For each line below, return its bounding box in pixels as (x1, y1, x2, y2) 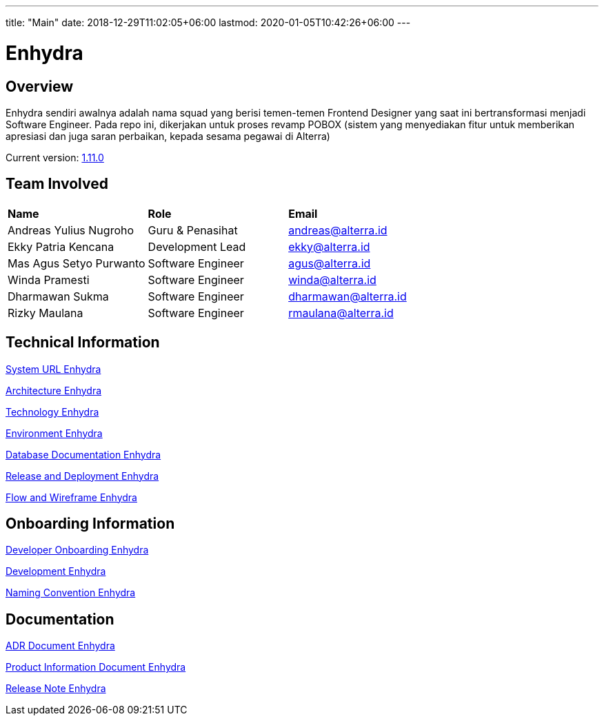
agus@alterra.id (288, 256, 371, 270)
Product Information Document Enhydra (6, 661, 186, 673)
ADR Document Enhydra (6, 640, 115, 652)
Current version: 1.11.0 (6, 151, 104, 163)
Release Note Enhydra (6, 682, 106, 695)
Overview (6, 77, 74, 95)
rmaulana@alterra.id (288, 305, 394, 320)
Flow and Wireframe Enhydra (6, 491, 137, 503)
